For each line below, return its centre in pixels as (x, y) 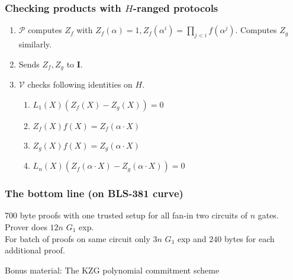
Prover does (26, 226)
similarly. (35, 44)
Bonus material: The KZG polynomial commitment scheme (112, 270)
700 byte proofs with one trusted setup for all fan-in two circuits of (126, 215)
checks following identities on (80, 84)
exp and (192, 238)
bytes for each (249, 238)
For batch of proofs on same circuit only (78, 238)
